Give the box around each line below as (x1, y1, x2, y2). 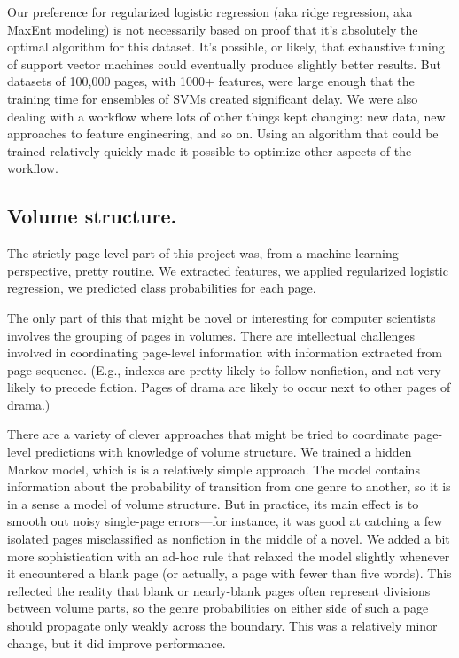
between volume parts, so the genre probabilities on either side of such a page (7, 599, 429, 617)
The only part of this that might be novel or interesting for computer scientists (7, 308, 436, 326)
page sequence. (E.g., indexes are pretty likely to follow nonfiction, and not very (7, 360, 441, 379)
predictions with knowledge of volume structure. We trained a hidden (35, 443, 412, 461)
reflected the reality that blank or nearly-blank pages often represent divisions (7, 581, 431, 599)
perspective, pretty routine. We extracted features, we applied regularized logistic (7, 261, 448, 279)
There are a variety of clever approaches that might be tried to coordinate (7, 425, 409, 443)
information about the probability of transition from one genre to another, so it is (7, 477, 451, 496)
